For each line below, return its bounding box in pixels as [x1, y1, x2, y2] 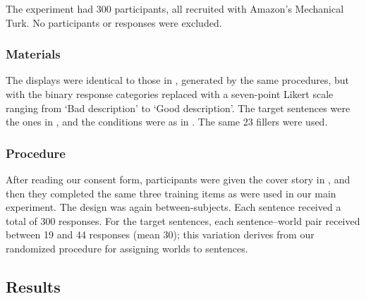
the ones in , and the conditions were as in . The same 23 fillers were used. [6, 114, 328, 129]
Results [6, 275, 61, 297]
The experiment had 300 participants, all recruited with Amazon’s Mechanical [6, 1, 344, 16]
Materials [6, 45, 61, 63]
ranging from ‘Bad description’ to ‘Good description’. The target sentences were [6, 100, 350, 115]
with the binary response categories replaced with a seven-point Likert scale [6, 87, 334, 101]
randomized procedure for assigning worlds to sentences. [6, 240, 248, 255]
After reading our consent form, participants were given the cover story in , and [6, 172, 350, 186]
